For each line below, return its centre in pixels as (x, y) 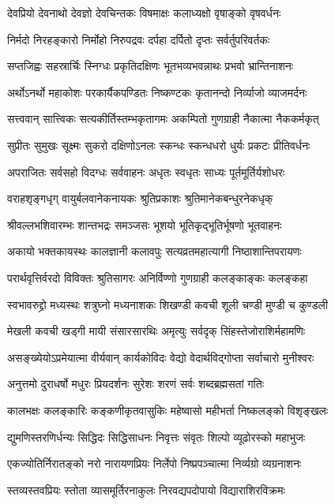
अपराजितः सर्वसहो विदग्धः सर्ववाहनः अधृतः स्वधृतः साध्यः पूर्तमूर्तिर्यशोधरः (146, 172)
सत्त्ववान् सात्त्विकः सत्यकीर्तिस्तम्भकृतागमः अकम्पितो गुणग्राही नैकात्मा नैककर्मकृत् (163, 119)
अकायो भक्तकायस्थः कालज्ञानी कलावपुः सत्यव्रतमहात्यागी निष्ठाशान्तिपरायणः (154, 251)
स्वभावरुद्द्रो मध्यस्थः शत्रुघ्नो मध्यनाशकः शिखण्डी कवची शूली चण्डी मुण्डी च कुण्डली (167, 304)
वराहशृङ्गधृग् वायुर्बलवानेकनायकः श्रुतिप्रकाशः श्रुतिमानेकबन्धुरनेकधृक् (140, 198)
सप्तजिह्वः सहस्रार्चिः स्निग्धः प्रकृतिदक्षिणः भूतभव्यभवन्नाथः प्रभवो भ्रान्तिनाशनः (151, 66)
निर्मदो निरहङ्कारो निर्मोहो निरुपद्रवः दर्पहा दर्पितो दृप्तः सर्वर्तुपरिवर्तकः (139, 39)
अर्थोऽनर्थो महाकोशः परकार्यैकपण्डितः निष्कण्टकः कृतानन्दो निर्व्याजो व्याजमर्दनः (157, 92)
